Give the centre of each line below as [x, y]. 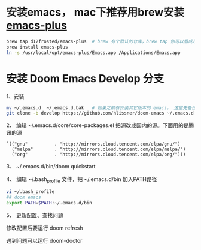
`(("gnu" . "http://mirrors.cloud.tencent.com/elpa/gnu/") [93, 144]
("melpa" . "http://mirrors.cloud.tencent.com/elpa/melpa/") [99, 150]
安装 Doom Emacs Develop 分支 [85, 78]
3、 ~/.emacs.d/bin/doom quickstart [51, 167]
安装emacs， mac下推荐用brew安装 [95, 12]
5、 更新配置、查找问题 [35, 215]
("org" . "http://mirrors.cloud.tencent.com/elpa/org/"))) [99, 155]
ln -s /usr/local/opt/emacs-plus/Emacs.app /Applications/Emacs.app [93, 52]
